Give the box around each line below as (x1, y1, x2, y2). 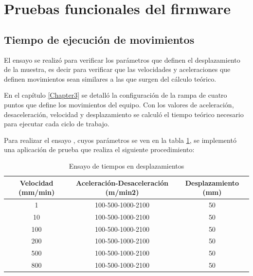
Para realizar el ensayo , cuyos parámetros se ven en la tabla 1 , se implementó (4, 135, 236, 145)
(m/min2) (105, 187, 139, 197)
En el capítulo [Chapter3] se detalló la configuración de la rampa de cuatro (4, 90, 227, 100)
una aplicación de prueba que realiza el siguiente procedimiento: (4, 144, 195, 155)
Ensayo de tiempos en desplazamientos (69, 160, 184, 171)
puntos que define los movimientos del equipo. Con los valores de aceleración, (4, 99, 234, 109)
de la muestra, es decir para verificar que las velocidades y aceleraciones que (4, 64, 231, 74)
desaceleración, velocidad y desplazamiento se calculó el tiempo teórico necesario (4, 109, 244, 119)
